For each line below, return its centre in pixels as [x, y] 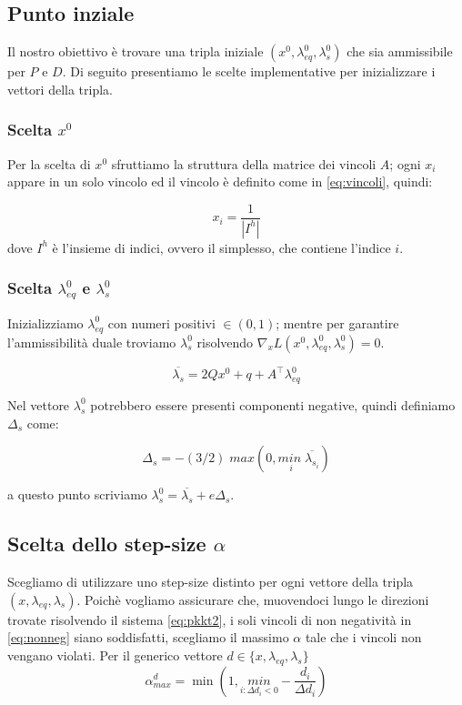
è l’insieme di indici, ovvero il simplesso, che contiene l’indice [221, 247]
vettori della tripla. [60, 89]
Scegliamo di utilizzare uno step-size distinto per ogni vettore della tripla [211, 581]
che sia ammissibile [400, 51]
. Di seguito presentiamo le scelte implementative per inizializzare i [249, 71]
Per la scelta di [49, 163]
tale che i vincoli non [363, 637]
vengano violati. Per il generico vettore [115, 655]
